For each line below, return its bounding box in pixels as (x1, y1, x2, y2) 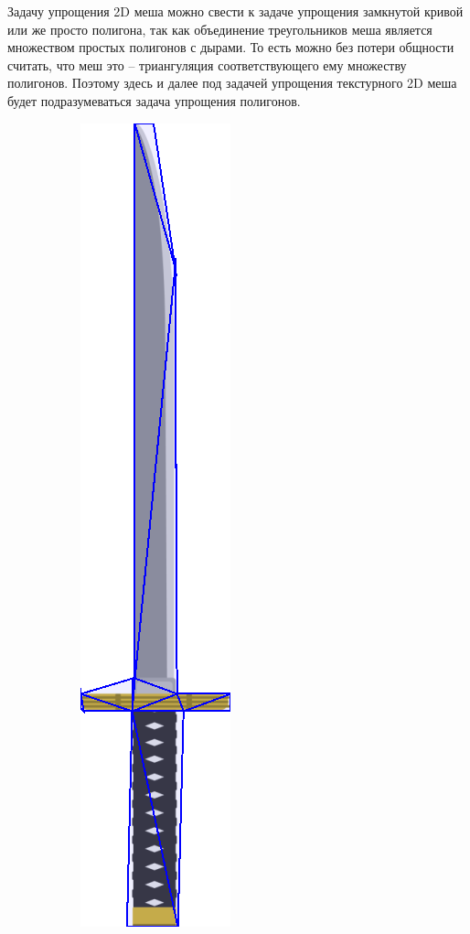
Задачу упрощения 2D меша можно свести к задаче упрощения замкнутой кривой (7, 2, 464, 20)
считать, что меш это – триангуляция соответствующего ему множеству (7, 55, 407, 74)
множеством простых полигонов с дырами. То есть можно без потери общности (7, 38, 454, 57)
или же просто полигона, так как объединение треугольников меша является (7, 19, 433, 38)
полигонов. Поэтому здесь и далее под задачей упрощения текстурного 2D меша (7, 73, 457, 92)
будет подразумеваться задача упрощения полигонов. (7, 91, 301, 110)
